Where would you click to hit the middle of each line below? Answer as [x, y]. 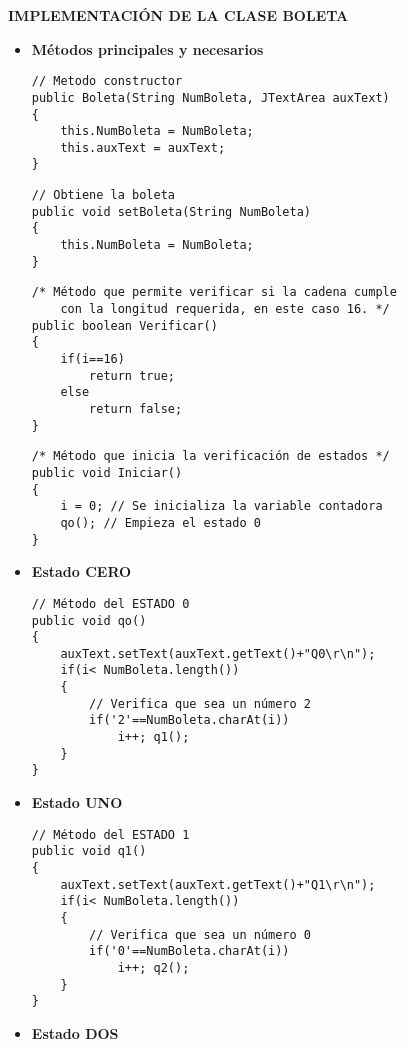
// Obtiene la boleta [103, 195]
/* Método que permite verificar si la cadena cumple [214, 292]
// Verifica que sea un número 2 [200, 703]
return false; [136, 409]
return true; [132, 375]
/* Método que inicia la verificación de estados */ [210, 456]
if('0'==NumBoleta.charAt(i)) [189, 951]
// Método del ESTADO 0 [110, 603]
